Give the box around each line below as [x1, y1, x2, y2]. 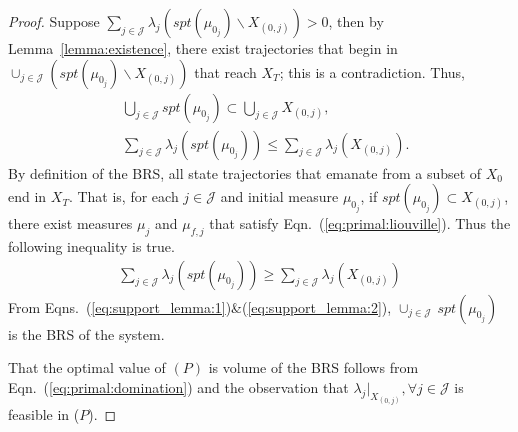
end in [8, 186, 47, 207]
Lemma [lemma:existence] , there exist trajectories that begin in [8, 38, 398, 58]
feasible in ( [8, 404, 80, 425]
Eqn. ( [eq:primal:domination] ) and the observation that [8, 376, 349, 397]
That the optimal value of [8, 357, 166, 378]
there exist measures [8, 213, 133, 234]
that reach [194, 61, 257, 82]
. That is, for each [68, 186, 179, 207]
